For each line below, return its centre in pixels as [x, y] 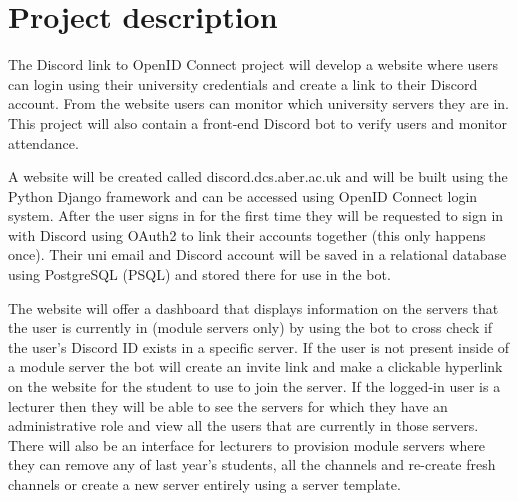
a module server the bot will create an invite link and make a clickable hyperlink [255, 366]
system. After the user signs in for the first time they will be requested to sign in [256, 215]
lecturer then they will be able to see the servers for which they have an [228, 405]
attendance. [43, 142]
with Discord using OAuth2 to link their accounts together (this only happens [247, 234]
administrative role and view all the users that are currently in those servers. [243, 425]
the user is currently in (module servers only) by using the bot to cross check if [250, 327]
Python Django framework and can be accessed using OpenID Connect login [243, 195]
